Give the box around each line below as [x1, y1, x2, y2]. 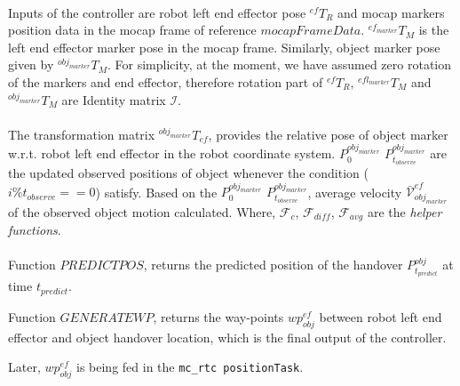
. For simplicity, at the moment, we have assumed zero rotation [107, 55, 452, 74]
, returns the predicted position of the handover [143, 255, 403, 274]
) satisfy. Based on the [95, 182, 218, 201]
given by [8, 55, 54, 74]
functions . [8, 221, 61, 239]
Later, [8, 358, 41, 376]
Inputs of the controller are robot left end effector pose [8, 3, 306, 21]
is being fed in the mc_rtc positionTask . [76, 358, 304, 376]
